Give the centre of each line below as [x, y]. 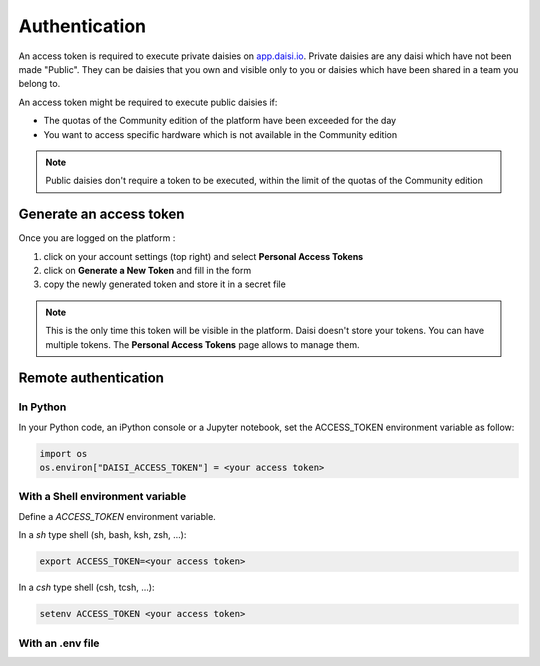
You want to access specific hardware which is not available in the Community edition [220, 134]
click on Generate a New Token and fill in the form [147, 270]
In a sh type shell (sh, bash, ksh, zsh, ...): [102, 535]
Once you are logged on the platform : [97, 238]
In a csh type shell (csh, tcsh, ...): [86, 587]
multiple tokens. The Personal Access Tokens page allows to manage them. [202, 344]
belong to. [39, 84]
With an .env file [59, 643]
